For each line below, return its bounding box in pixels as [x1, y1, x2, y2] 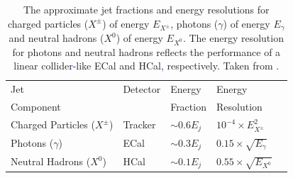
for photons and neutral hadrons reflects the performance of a [12, 44, 281, 59]
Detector [123, 82, 161, 96]
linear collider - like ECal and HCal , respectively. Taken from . [13, 58, 280, 73]
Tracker [123, 117, 156, 132]
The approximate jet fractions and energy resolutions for [23, 2, 270, 16]
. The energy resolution [182, 30, 284, 45]
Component [11, 99, 61, 114]
